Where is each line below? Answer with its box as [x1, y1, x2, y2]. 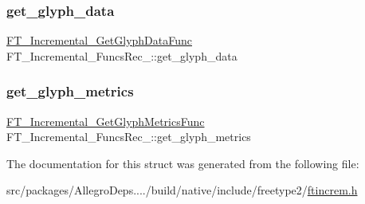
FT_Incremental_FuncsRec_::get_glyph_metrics [6, 128, 251, 145]
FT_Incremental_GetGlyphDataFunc [6, 32, 193, 49]
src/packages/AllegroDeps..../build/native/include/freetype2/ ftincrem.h [6, 182, 358, 198]
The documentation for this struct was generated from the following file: [6, 155, 359, 171]
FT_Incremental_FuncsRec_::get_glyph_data [6, 47, 237, 64]
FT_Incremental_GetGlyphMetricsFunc [6, 112, 205, 129]
